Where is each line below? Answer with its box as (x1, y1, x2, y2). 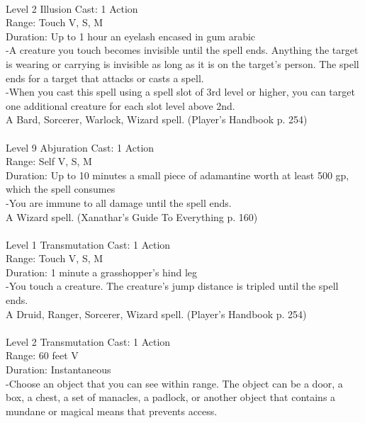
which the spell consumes (6, 181, 116, 196)
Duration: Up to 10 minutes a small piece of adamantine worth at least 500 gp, (6, 167, 349, 182)
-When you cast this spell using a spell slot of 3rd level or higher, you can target (6, 84, 355, 99)
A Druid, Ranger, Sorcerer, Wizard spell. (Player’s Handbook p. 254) (6, 306, 307, 321)
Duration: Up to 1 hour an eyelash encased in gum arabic (6, 28, 256, 43)
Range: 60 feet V (6, 348, 79, 363)
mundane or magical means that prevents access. (6, 403, 218, 418)
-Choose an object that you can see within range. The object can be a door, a (6, 376, 343, 390)
